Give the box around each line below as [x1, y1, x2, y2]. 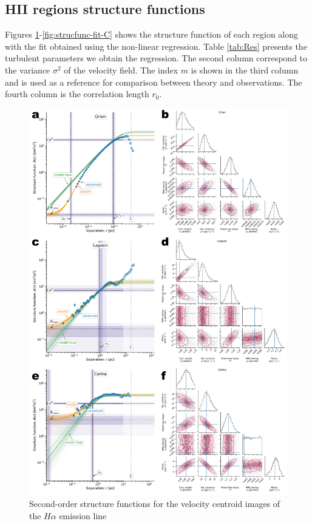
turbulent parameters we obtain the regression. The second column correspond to [5, 52, 308, 64]
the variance [5, 63, 50, 76]
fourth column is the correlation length [5, 87, 149, 100]
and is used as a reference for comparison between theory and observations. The [5, 75, 302, 88]
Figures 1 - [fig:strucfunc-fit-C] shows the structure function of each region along [5, 28, 299, 41]
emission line [59, 509, 107, 522]
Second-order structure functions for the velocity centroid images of [29, 497, 280, 509]
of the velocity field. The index [64, 63, 178, 76]
